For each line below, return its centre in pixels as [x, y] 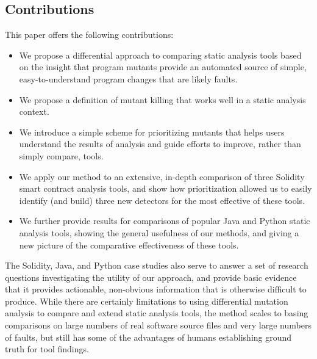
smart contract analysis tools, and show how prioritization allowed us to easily [166, 188]
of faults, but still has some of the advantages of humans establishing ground [148, 337]
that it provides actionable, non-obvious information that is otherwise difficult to [156, 289]
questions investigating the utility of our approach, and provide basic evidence [151, 277]
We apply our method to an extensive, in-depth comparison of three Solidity [162, 176]
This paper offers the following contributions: [89, 34]
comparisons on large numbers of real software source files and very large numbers [158, 325]
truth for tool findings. [47, 349]
